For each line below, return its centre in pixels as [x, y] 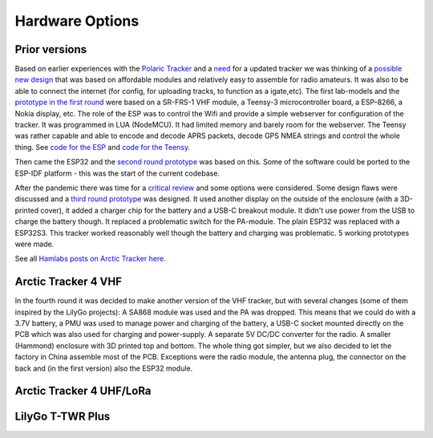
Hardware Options [77, 21]
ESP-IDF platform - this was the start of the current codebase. [117, 173]
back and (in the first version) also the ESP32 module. [104, 368]
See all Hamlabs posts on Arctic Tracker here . [90, 259]
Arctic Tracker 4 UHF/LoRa [83, 391]
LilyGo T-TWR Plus [63, 417]
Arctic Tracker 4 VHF [69, 282]
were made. [34, 244]
